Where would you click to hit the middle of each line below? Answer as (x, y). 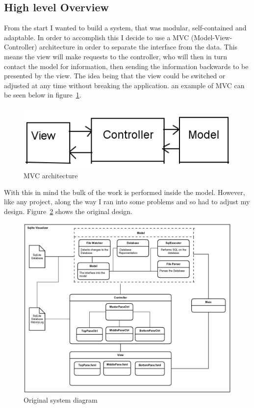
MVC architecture (51, 176)
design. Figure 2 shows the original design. (68, 211)
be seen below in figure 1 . (43, 95)
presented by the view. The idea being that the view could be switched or (115, 76)
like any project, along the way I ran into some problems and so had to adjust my (127, 202)
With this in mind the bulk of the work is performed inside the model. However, (125, 192)
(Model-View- (212, 37)
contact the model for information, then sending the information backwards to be (126, 66)
